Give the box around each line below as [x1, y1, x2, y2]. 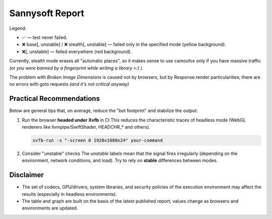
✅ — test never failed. [22, 34, 67, 40]
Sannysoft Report [9, 8, 85, 19]
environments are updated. [22, 205, 78, 211]
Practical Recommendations [9, 94, 100, 103]
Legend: [9, 25, 27, 31]
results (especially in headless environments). [22, 191, 117, 197]
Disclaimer [9, 171, 44, 179]
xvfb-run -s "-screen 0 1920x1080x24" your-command [32, 137, 163, 143]
